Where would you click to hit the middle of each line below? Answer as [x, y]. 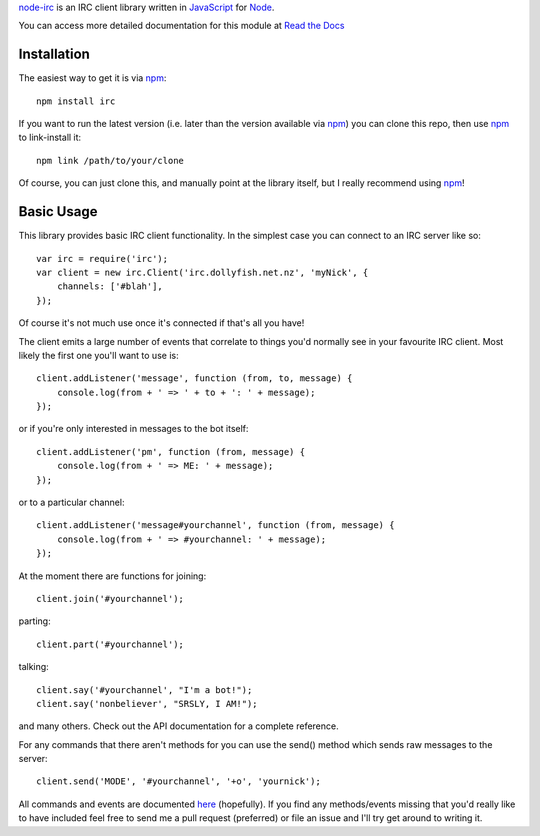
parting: [34, 621]
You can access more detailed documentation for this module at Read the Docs [181, 26]
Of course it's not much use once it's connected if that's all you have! [161, 323]
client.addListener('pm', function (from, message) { [170, 451]
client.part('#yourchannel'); [110, 644]
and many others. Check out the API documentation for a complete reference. [178, 726]
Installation [54, 54]
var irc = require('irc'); [102, 258]
